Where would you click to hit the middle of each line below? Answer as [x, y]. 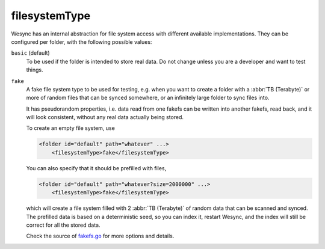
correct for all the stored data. [63, 225]
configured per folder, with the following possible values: [82, 41]
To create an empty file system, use [71, 128]
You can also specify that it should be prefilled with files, [96, 168]
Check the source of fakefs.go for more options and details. [100, 236]
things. [35, 70]
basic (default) [31, 53]
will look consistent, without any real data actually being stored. [105, 117]
